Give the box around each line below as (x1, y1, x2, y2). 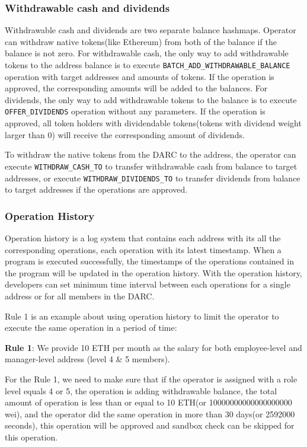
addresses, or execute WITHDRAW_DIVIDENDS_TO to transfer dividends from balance (5, 171, 300, 184)
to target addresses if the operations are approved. (5, 183, 188, 196)
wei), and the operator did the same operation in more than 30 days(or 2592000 (5, 407, 295, 420)
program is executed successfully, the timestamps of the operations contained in (5, 255, 294, 267)
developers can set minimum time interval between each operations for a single (5, 278, 290, 290)
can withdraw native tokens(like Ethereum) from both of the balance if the (5, 35, 277, 47)
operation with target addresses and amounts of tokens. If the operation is (5, 70, 274, 82)
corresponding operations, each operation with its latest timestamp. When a (5, 243, 282, 256)
